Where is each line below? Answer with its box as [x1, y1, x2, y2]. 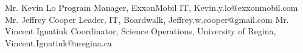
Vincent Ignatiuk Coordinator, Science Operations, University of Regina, [5, 25, 276, 37]
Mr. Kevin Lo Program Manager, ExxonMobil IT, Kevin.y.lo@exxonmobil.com [5, 1, 298, 13]
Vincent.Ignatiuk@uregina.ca [5, 36, 112, 49]
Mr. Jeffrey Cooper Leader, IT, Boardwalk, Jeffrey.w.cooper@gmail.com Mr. [5, 13, 289, 25]
